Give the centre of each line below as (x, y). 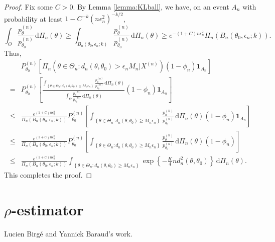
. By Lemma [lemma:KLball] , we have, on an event (151, 7)
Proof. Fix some (29, 7)
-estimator (47, 209)
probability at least (33, 18)
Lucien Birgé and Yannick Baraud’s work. (68, 233)
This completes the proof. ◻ (48, 175)
